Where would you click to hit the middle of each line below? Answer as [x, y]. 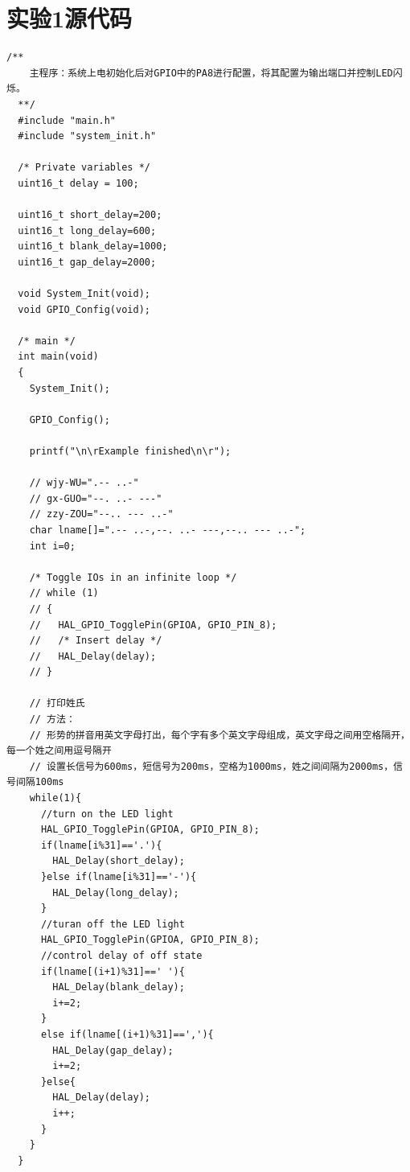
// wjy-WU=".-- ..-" [84, 483]
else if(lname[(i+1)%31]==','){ [127, 1034]
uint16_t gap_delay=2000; [87, 262]
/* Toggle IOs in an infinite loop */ [133, 577]
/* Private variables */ [84, 168]
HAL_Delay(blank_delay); [119, 987]
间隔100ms [40, 782]
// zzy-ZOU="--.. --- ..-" [101, 514]
